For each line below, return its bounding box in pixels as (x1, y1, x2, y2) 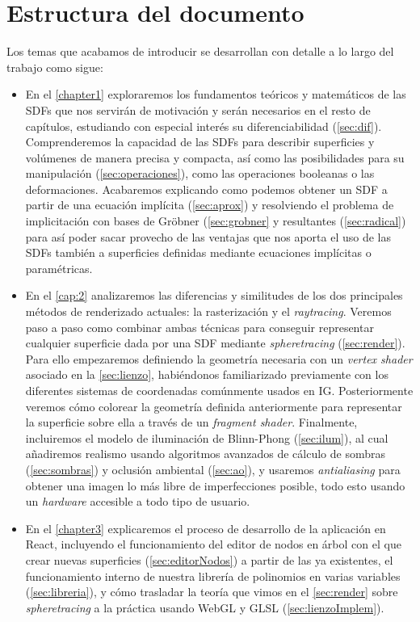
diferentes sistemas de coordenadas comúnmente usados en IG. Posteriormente (25, 382, 414, 398)
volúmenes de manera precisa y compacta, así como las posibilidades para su (25, 149, 405, 166)
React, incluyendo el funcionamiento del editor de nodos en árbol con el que (25, 536, 401, 553)
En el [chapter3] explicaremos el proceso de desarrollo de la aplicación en (25, 519, 386, 536)
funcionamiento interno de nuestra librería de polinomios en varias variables (25, 567, 401, 584)
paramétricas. (25, 259, 93, 276)
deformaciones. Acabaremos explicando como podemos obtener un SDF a (25, 180, 388, 197)
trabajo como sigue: (6, 58, 103, 75)
